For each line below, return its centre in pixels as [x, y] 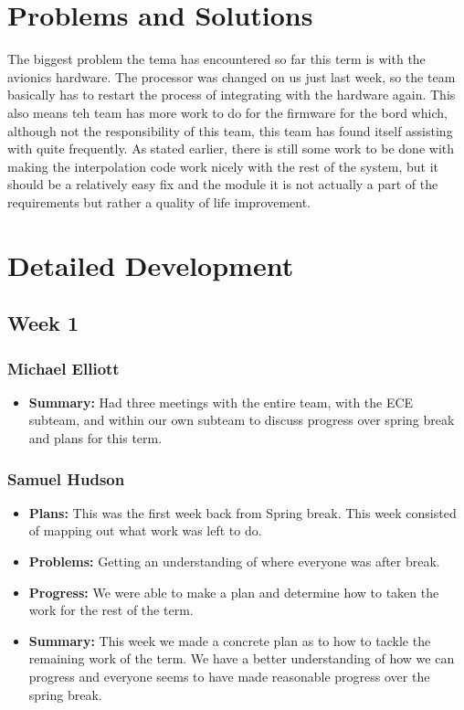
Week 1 [43, 323]
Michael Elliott [63, 368]
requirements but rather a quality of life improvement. [159, 201]
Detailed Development [151, 265]
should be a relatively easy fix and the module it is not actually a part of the [223, 184]
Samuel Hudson [66, 478]
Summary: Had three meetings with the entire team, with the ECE [221, 402]
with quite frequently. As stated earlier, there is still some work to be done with [231, 148]
